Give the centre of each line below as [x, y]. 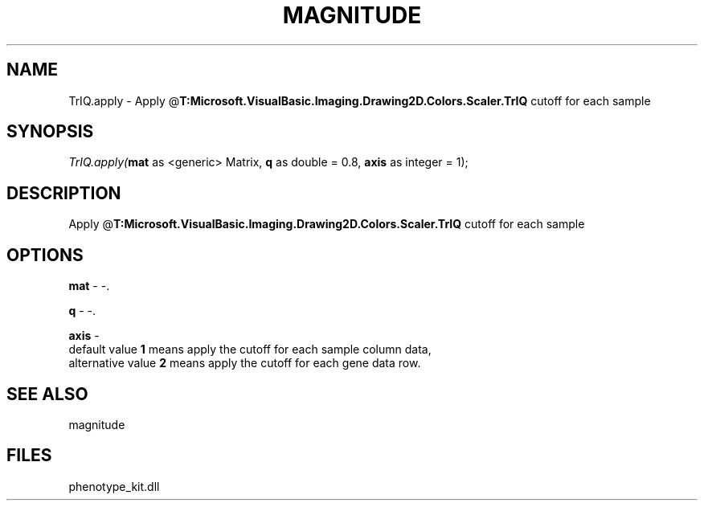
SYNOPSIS [50, 132]
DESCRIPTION [64, 193]
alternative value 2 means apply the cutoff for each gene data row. [245, 363]
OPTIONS [45, 255]
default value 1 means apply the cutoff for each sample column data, [250, 350]
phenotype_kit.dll [114, 486]
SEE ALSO [47, 394]
